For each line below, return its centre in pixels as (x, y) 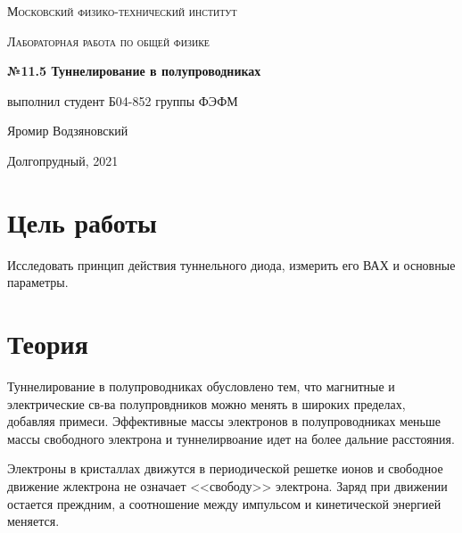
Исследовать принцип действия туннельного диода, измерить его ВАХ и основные (231, 264)
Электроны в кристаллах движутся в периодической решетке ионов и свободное (225, 468)
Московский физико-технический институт (122, 11)
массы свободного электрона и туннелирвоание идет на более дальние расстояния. (231, 438)
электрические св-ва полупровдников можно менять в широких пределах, (206, 403)
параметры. (38, 282)
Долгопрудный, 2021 (63, 160)
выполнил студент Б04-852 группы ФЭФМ (123, 100)
